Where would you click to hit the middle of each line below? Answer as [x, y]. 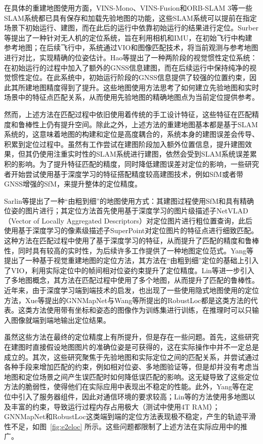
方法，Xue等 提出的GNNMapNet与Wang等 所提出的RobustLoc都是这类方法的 [127, 300]
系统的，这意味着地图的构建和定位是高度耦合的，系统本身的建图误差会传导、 [131, 134]
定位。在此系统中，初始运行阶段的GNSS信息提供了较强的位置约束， [137, 77]
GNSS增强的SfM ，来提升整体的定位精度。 [73, 184]
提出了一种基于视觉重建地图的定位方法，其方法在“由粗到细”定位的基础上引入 [131, 260]
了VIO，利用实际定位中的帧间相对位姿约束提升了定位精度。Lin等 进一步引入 [129, 270]
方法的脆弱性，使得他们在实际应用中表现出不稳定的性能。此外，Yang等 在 [125, 386]
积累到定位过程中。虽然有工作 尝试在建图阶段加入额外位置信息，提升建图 [124, 144]
